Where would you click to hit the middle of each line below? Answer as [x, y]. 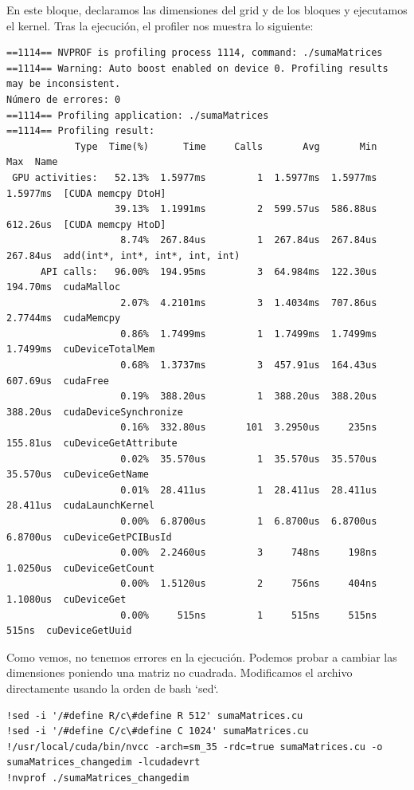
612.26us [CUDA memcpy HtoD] [86, 224]
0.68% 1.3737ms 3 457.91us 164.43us [249, 366]
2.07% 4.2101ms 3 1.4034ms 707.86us [249, 303]
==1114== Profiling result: [81, 131]
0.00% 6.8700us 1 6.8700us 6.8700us [249, 521]
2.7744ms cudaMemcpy [64, 318]
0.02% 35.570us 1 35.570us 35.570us [249, 459]
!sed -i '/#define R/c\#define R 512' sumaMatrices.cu [155, 715]
